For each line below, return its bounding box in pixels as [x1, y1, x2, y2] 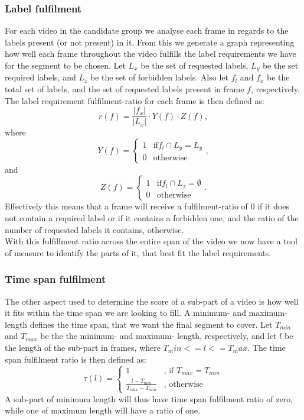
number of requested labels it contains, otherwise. [5, 223, 184, 235]
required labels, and [5, 71, 76, 83]
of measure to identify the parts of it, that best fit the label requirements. [5, 246, 272, 259]
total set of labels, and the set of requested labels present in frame [5, 83, 244, 95]
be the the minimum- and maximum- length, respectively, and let [40, 329, 277, 342]
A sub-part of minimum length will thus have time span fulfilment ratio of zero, [5, 392, 293, 405]
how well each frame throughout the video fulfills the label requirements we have [5, 47, 296, 60]
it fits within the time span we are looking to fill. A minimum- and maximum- [5, 306, 287, 319]
